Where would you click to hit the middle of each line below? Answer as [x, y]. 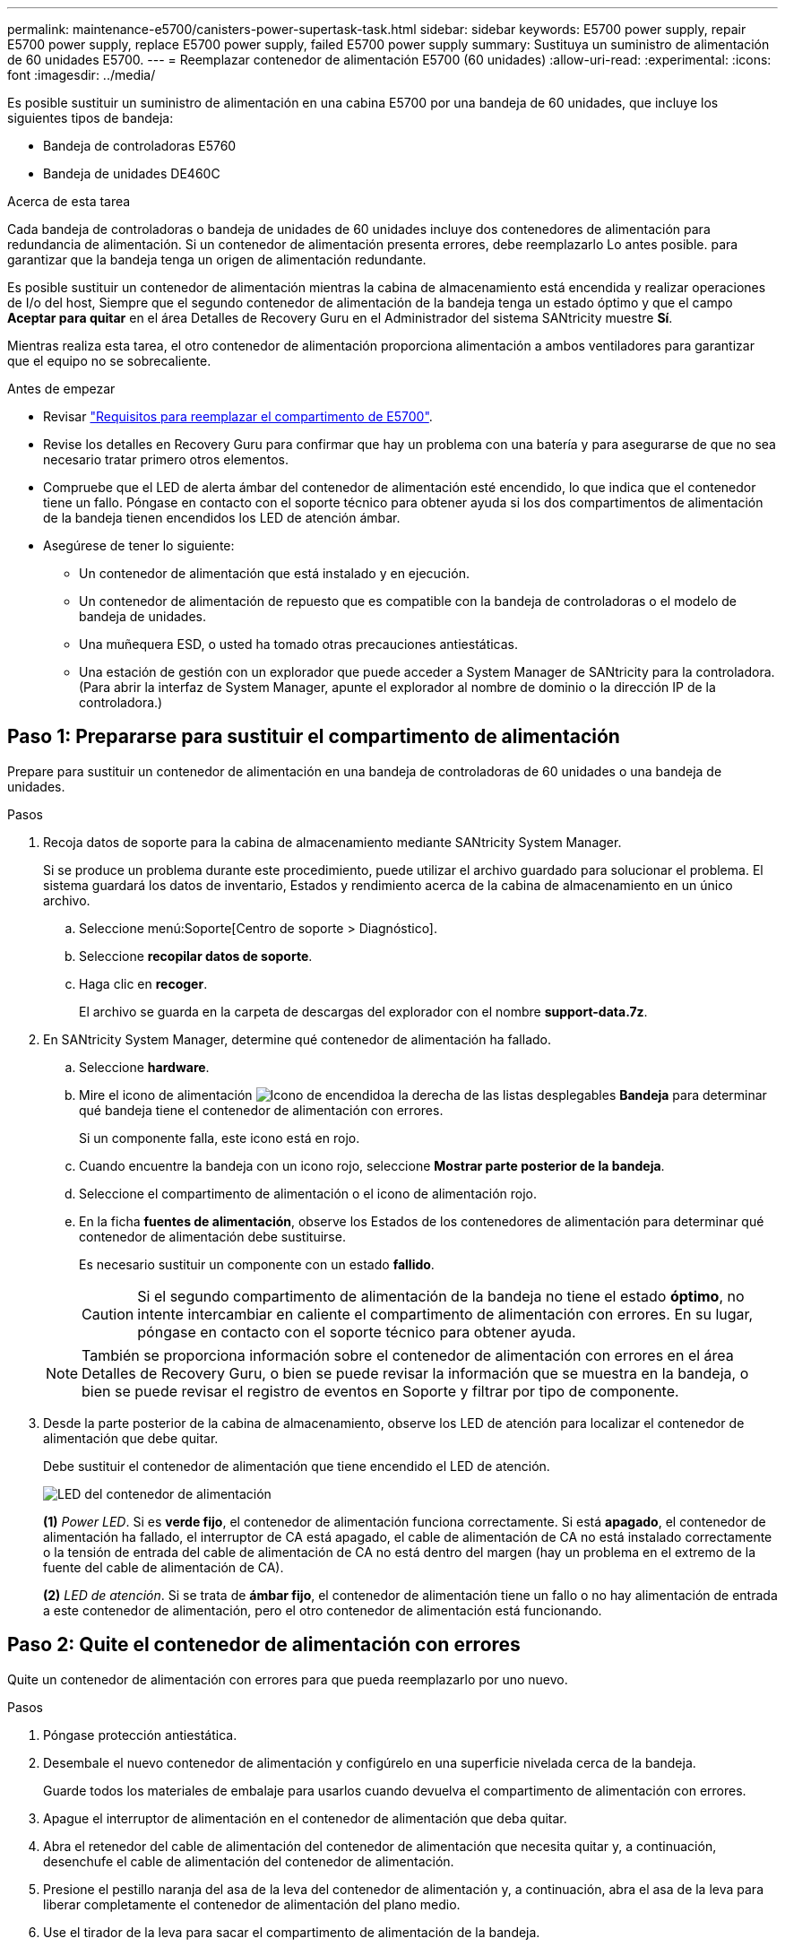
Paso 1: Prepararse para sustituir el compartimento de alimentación [314, 737]
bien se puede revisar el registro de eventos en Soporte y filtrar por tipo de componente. [380, 1391]
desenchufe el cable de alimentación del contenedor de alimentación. [249, 1861]
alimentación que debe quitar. [131, 1438]
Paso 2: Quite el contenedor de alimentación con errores [264, 1645]
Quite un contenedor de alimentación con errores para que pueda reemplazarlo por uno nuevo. [288, 1679]
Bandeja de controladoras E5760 [140, 146]
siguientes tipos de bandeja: [91, 118]
